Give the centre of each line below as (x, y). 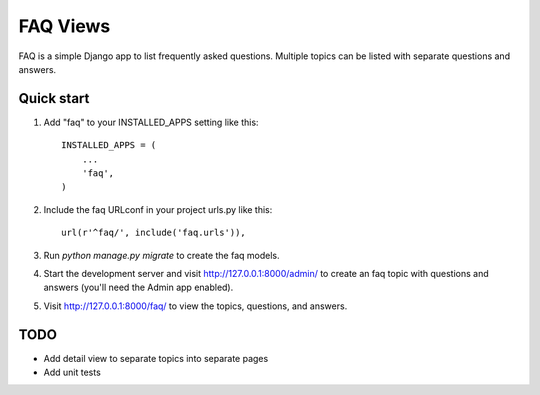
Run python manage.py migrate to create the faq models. (161, 255)
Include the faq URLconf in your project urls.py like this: (158, 209)
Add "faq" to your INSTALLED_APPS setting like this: (151, 122)
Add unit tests (72, 372)
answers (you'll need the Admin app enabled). (138, 287)
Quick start (54, 98)
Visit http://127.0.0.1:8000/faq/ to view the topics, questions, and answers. (195, 306)
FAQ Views (64, 26)
